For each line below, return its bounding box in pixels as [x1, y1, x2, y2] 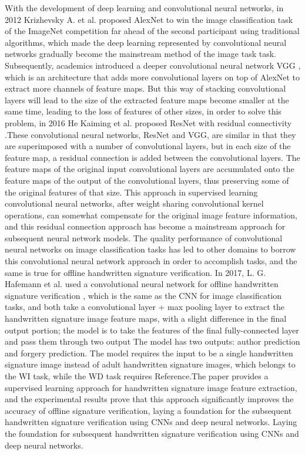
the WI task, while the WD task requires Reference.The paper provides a [5, 370, 269, 382]
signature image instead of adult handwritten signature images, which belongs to [5, 358, 296, 370]
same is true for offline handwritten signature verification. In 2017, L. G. [5, 266, 266, 278]
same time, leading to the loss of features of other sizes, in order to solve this [5, 105, 281, 117]
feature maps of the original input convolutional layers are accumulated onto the [5, 163, 294, 175]
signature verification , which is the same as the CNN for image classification [5, 289, 282, 301]
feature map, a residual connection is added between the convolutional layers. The [5, 151, 300, 163]
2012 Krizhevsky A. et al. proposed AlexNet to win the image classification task [5, 13, 293, 25]
